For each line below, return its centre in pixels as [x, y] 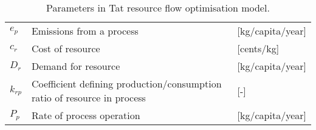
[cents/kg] [258, 48]
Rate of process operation [86, 115]
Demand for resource [76, 66]
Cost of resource [66, 48]
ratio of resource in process [88, 97]
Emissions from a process [85, 31]
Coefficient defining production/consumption [126, 84]
